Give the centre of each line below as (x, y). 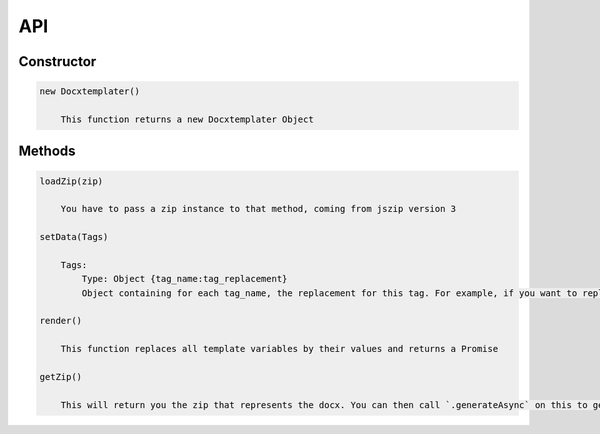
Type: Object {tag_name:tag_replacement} (184, 279)
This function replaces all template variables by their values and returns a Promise (279, 349)
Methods (47, 151)
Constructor (57, 61)
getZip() (61, 376)
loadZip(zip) (71, 181)
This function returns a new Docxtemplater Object (187, 119)
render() (61, 321)
